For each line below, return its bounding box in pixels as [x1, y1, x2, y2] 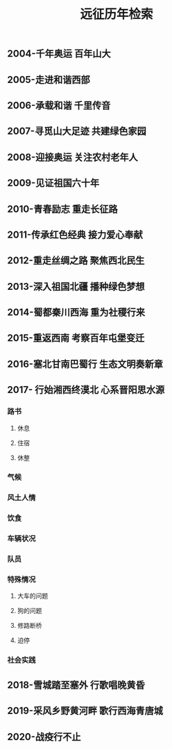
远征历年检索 [79, 6, 153, 22]
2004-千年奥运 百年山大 [7, 48, 111, 60]
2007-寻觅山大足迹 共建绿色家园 [7, 125, 147, 137]
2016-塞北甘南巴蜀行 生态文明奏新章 [7, 358, 163, 370]
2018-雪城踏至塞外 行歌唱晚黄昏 [7, 679, 145, 690]
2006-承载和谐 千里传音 [7, 99, 111, 111]
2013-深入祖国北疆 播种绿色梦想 [7, 280, 145, 293]
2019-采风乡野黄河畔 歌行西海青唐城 [7, 705, 163, 717]
